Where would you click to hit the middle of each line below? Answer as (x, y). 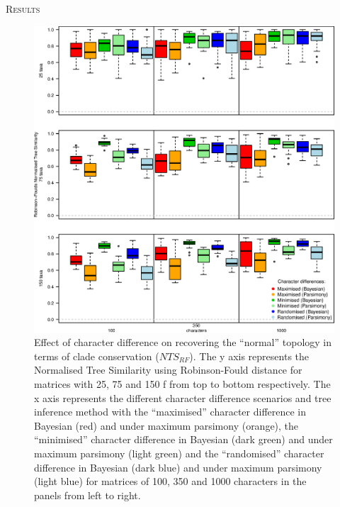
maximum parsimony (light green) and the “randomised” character (179, 453)
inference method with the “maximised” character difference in (170, 412)
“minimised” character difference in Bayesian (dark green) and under (183, 439)
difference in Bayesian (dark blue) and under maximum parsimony (178, 467)
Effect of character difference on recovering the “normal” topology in (183, 342)
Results (23, 9)
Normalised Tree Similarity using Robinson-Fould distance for (168, 370)
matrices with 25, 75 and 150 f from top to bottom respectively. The (182, 383)
